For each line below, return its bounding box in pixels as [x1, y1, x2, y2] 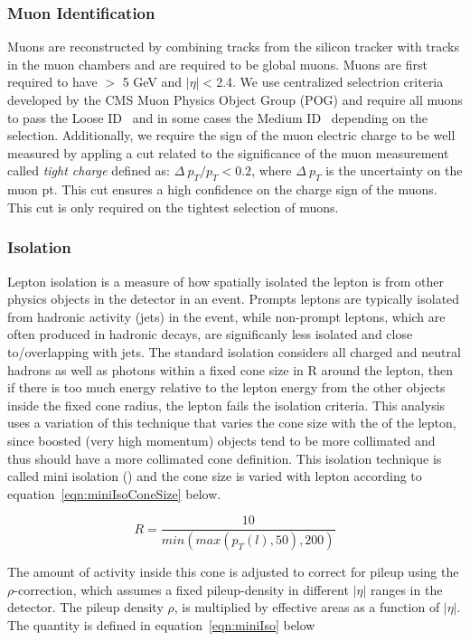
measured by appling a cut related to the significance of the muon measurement [7, 143, 449, 162]
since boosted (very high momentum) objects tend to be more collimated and [7, 430, 436, 449]
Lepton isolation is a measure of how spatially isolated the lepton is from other [7, 271, 444, 290]
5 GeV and [122, 72, 183, 91]
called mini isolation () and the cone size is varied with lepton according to [7, 467, 422, 485]
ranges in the [370, 580, 443, 599]
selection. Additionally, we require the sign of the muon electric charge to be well [7, 126, 456, 145]
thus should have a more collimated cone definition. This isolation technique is [7, 448, 442, 467]
